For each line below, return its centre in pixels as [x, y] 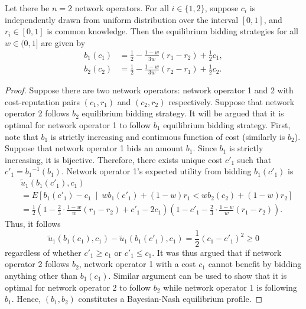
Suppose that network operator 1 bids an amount [94, 148]
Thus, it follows [33, 224]
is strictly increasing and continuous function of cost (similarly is [168, 136]
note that [22, 136]
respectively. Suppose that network [232, 101]
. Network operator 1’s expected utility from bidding [156, 171]
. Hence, [26, 299]
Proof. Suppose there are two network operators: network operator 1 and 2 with [149, 90]
